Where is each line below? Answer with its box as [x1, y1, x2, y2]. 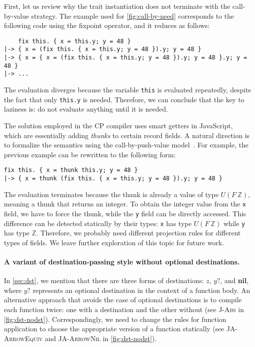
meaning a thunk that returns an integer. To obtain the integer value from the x [4, 199, 246, 209]
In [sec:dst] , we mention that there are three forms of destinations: [4, 275, 204, 286]
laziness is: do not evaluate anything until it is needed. [4, 104, 168, 114]
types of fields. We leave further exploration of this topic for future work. [4, 237, 224, 247]
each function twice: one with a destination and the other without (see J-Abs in [4, 304, 244, 314]
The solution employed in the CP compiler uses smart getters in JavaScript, [4, 120, 233, 130]
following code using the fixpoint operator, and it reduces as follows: [4, 20, 210, 30]
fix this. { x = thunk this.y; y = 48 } [4, 167, 138, 174]
